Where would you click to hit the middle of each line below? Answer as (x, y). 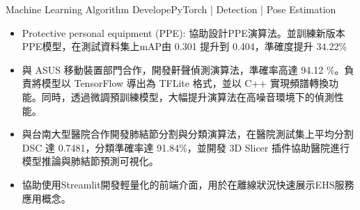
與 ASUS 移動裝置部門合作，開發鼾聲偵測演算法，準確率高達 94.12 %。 (183, 69)
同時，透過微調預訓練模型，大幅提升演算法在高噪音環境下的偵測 (188, 96)
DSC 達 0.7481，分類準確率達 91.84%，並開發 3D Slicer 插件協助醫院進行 (186, 147)
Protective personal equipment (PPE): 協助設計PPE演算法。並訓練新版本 (183, 32)
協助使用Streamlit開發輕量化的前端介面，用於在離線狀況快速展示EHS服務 (188, 184)
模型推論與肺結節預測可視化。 (90, 161)
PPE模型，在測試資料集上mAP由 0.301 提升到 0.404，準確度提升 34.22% (185, 46)
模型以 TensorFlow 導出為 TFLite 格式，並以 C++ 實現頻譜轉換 (185, 83)
